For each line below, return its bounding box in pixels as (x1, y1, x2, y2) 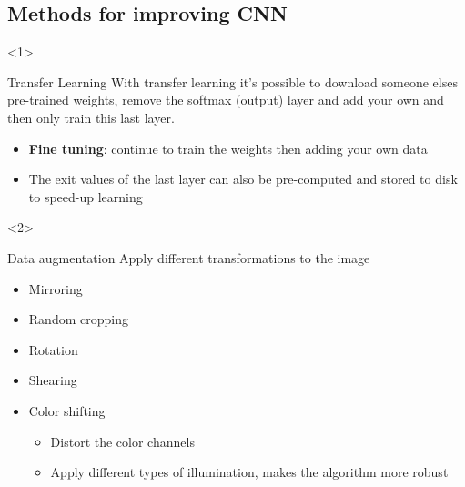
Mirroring (28, 279, 83, 298)
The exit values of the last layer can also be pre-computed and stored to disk (28, 169, 458, 188)
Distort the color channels (50, 431, 195, 451)
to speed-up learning (28, 187, 143, 206)
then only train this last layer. (7, 107, 175, 127)
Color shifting (28, 401, 106, 420)
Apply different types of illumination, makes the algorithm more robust (50, 462, 449, 482)
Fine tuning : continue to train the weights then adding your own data (28, 138, 428, 157)
